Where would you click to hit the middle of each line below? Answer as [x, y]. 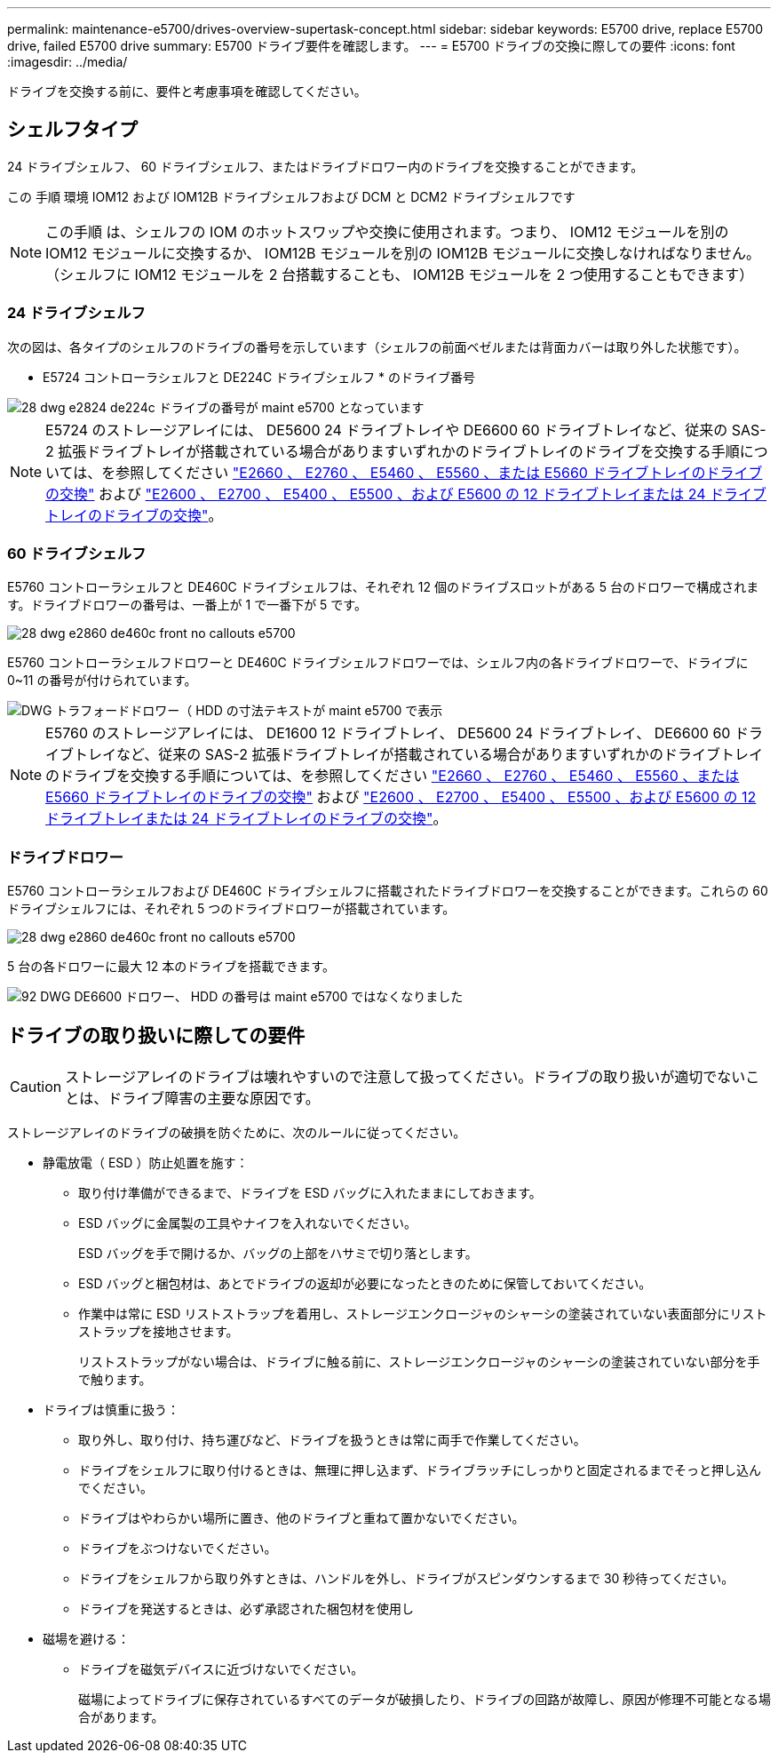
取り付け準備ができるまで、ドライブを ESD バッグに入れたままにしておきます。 [310, 1192]
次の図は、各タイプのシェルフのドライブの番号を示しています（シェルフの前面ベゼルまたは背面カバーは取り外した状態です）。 [377, 346]
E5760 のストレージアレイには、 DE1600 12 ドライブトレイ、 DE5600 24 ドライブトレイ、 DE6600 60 [388, 733]
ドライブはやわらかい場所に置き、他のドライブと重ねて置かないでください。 [302, 1517]
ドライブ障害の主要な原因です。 [214, 1098]
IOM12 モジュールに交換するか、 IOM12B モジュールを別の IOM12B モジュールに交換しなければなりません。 [403, 253]
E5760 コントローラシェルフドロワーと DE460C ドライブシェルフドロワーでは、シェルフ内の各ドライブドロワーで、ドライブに [378, 663]
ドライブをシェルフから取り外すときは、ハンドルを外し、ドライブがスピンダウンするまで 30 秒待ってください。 [406, 1578]
